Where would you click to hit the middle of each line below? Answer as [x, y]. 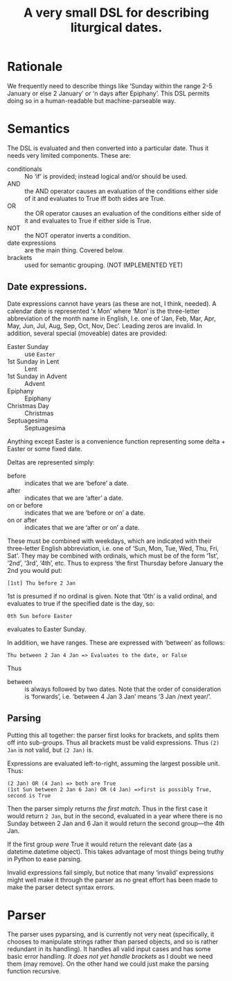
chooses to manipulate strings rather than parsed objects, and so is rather [113, 942]
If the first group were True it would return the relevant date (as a [100, 844]
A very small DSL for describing [116, 13]
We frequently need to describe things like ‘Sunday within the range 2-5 [110, 86]
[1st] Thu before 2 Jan [42, 583]
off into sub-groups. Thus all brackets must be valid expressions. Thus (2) [113, 743]
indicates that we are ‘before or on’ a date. [85, 512]
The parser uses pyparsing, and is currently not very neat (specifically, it [111, 934]
